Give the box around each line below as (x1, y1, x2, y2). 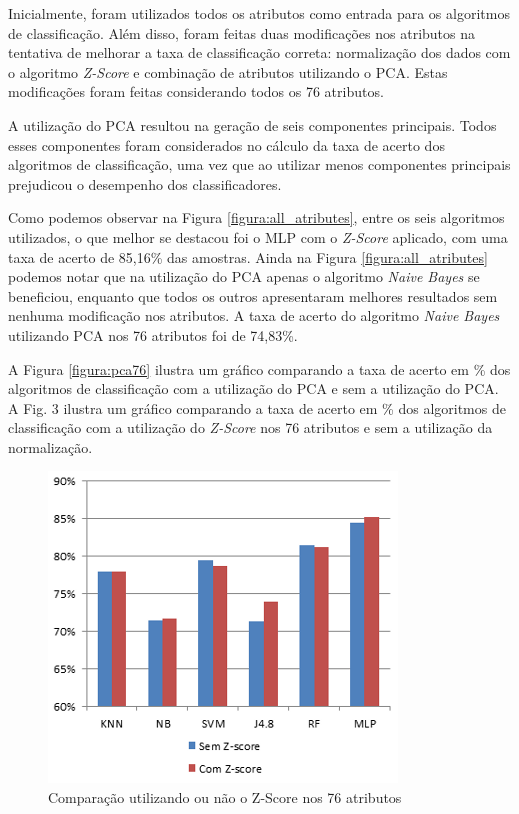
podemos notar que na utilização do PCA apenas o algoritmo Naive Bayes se (8, 266, 480, 287)
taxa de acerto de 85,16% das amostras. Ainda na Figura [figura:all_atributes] (8, 246, 488, 267)
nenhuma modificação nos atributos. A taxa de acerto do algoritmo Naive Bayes (8, 305, 500, 326)
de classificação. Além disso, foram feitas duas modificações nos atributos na (8, 22, 476, 43)
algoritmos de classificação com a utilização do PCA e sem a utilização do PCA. (8, 378, 499, 399)
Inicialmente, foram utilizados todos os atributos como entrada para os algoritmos (8, 3, 510, 23)
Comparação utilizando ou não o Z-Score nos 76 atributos (48, 787, 402, 808)
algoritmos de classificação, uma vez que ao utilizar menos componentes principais (8, 154, 511, 175)
